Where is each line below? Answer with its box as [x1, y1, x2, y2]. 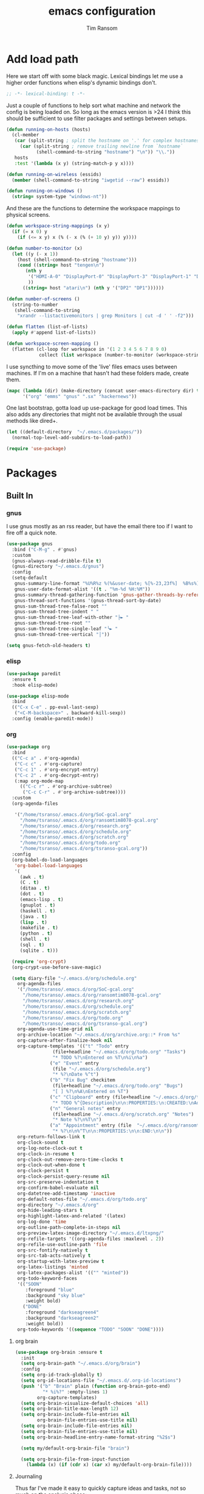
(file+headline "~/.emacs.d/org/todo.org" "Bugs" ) [52, 1083, 183, 1089]
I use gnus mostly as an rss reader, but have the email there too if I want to [6, 522, 193, 529]
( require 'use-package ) [6, 446, 67, 452]
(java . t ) [19, 913, 47, 919]
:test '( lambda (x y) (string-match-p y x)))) [14, 160, 135, 166]
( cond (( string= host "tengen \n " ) [17, 262, 104, 269]
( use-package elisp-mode [6, 693, 69, 699]
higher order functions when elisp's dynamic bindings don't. [6, 79, 157, 86]
